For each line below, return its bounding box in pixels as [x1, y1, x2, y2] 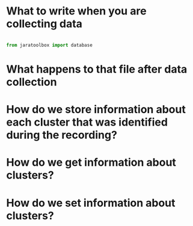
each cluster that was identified [6, 115, 168, 129]
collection [6, 75, 57, 88]
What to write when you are [6, 4, 147, 18]
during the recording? [6, 128, 117, 142]
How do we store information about [6, 103, 186, 117]
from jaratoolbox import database [6, 42, 93, 48]
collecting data [6, 17, 83, 31]
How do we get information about [6, 156, 176, 169]
